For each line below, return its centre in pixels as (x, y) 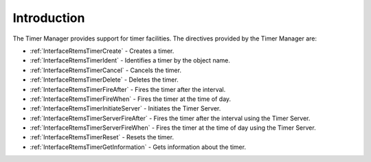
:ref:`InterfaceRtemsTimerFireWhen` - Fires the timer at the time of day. (131, 99)
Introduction (49, 18)
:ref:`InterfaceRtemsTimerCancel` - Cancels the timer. (106, 70)
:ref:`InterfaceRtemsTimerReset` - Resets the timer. (102, 137)
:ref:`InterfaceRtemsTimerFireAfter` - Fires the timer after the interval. (128, 89)
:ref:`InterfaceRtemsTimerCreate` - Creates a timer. (102, 51)
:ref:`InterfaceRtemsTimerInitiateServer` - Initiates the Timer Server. (125, 108)
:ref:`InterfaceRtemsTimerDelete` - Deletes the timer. (104, 80)
